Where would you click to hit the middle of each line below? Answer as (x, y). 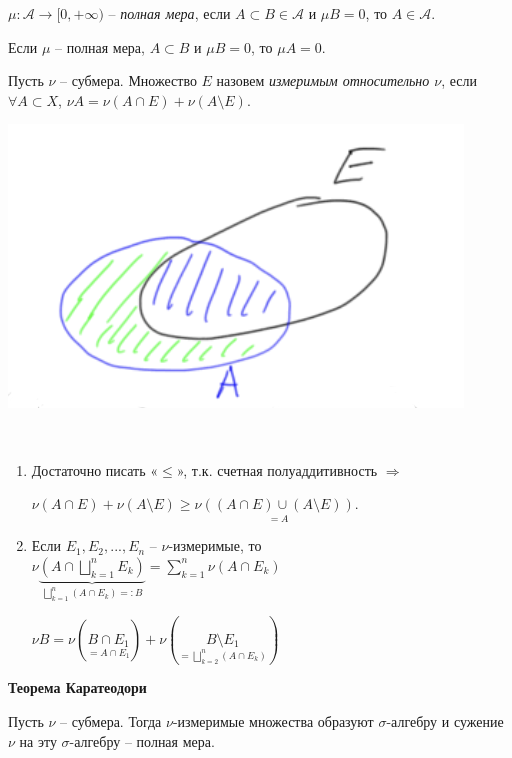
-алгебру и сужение (445, 721)
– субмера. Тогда (111, 721)
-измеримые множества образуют (273, 721)
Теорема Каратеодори (77, 687)
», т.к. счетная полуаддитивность (277, 469)
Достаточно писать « (94, 469)
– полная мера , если (169, 13)
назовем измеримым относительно (323, 80)
